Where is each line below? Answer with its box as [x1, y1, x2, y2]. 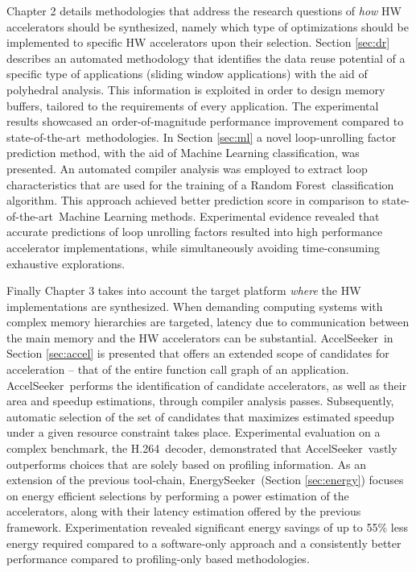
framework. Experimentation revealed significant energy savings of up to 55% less [6, 519, 408, 535]
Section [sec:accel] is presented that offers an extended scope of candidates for [6, 345, 389, 362]
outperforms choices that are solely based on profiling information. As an [6, 455, 367, 472]
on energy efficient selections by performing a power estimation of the [6, 487, 349, 504]
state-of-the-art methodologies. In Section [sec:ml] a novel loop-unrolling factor [6, 128, 397, 145]
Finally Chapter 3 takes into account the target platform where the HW [6, 282, 361, 299]
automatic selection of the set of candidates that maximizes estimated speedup [6, 408, 394, 425]
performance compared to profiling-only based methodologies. [6, 550, 310, 567]
